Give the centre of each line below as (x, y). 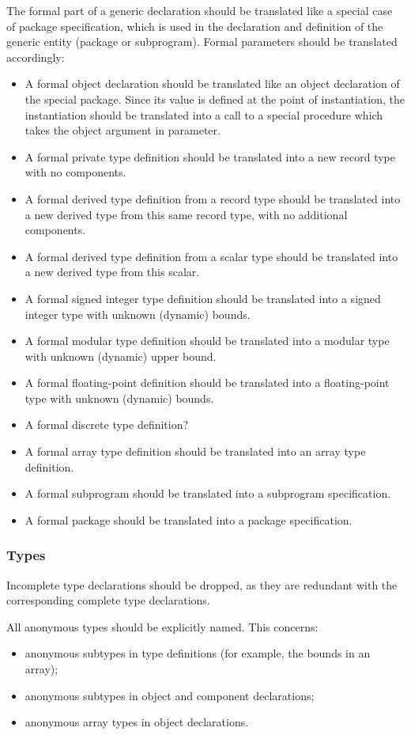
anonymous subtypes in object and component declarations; (170, 695)
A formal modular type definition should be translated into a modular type (207, 341)
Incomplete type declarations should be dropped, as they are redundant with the (202, 584)
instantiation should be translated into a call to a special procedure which (204, 114)
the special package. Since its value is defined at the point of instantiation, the (215, 99)
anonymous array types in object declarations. (137, 722)
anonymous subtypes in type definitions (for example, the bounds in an (198, 653)
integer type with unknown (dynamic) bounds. (138, 314)
